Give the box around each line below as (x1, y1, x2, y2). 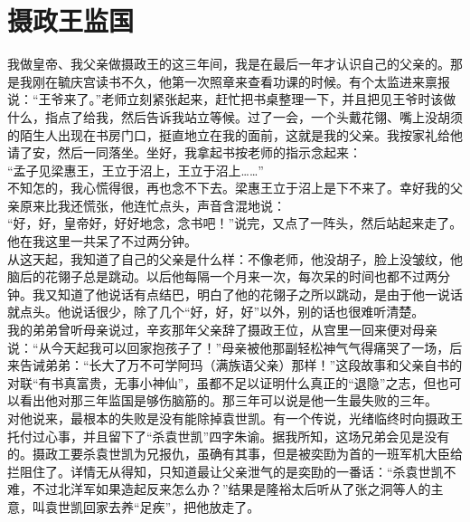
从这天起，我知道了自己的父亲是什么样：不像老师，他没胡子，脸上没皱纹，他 (7, 249, 463, 268)
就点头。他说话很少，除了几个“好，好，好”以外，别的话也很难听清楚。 (7, 302, 425, 321)
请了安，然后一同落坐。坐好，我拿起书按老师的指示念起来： (7, 143, 362, 162)
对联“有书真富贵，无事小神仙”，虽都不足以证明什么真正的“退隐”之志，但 (7, 373, 437, 392)
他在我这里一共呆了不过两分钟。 (7, 232, 197, 251)
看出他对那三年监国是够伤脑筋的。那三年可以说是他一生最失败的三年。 (19, 391, 437, 410)
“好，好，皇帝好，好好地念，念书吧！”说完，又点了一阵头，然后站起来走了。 (7, 214, 463, 233)
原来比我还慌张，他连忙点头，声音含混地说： (19, 195, 286, 214)
